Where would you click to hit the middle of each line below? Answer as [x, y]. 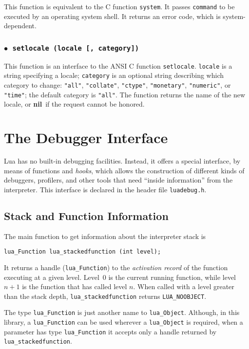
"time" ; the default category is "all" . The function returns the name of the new [125, 94]
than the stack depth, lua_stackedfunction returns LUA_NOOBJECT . [105, 296]
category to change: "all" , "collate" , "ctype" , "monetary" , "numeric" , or [117, 84]
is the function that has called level [75, 286]
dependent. [20, 26]
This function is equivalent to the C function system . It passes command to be [119, 6]
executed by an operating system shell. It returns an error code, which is [112, 16]
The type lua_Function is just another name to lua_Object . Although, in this [122, 312]
